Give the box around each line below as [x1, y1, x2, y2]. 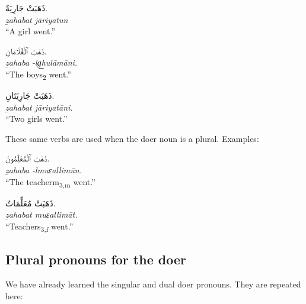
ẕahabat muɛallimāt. [5, 208, 78, 221]
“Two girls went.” [5, 112, 68, 125]
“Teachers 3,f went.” [5, 219, 74, 234]
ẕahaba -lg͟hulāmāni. [5, 56, 78, 69]
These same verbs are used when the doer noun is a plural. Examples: [5, 132, 259, 144]
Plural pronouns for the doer [5, 250, 186, 269]
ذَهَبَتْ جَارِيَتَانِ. [5, 89, 55, 102]
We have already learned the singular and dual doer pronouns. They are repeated [5, 278, 301, 290]
